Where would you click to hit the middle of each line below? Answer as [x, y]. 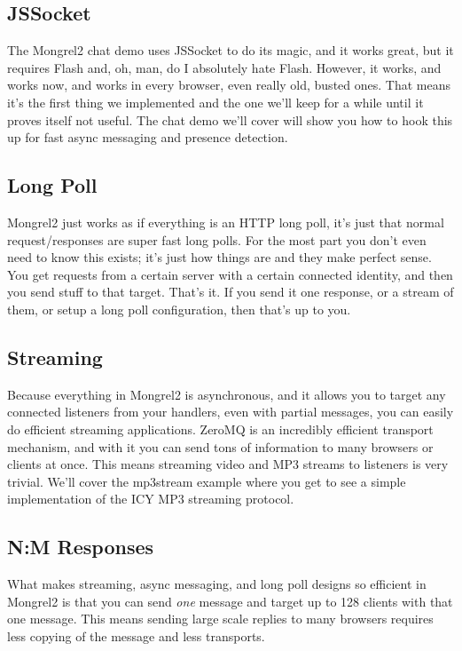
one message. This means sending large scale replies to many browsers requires [220, 619]
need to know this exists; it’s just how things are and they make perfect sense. [219, 257]
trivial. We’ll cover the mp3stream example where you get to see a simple [207, 481]
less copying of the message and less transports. [136, 635]
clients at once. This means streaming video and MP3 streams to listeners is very [228, 464]
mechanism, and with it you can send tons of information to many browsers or [220, 446]
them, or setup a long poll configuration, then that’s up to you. [179, 309]
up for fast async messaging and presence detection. [148, 137]
